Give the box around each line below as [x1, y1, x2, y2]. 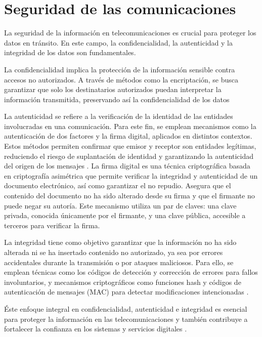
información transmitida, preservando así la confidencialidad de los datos [4, 94, 230, 104]
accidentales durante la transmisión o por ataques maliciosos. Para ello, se [4, 257, 234, 267]
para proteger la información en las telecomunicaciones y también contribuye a [4, 313, 248, 324]
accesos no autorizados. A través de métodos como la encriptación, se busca [4, 74, 238, 85]
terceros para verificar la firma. [4, 220, 100, 230]
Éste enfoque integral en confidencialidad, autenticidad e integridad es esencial [4, 303, 247, 314]
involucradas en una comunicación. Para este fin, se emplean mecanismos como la [4, 120, 256, 131]
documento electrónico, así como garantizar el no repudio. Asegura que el [4, 180, 231, 191]
